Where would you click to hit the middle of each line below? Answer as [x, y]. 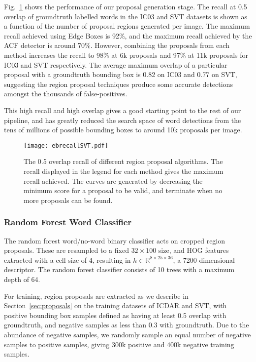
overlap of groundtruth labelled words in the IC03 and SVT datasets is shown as [126, 16]
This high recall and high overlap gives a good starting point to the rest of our [123, 110]
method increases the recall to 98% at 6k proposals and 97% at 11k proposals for [126, 55]
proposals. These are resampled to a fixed [66, 250]
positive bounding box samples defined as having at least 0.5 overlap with [115, 315]
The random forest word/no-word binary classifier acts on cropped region [115, 240]
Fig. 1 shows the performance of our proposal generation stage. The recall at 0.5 [126, 6]
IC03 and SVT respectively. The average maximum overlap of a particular [116, 64]
